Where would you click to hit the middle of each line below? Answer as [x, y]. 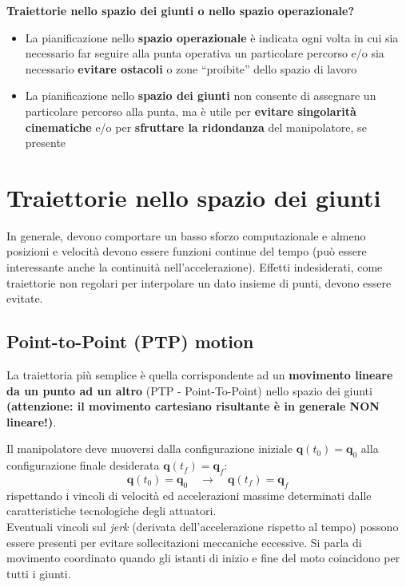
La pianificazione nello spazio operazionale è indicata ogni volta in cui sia [212, 37]
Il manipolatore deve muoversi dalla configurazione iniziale [149, 448]
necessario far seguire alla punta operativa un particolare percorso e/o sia [205, 53]
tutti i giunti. [39, 573]
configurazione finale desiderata [83, 465]
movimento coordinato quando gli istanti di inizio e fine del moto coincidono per [203, 558]
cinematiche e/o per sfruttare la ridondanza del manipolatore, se [196, 127]
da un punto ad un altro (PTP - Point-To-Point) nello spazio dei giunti [189, 390]
